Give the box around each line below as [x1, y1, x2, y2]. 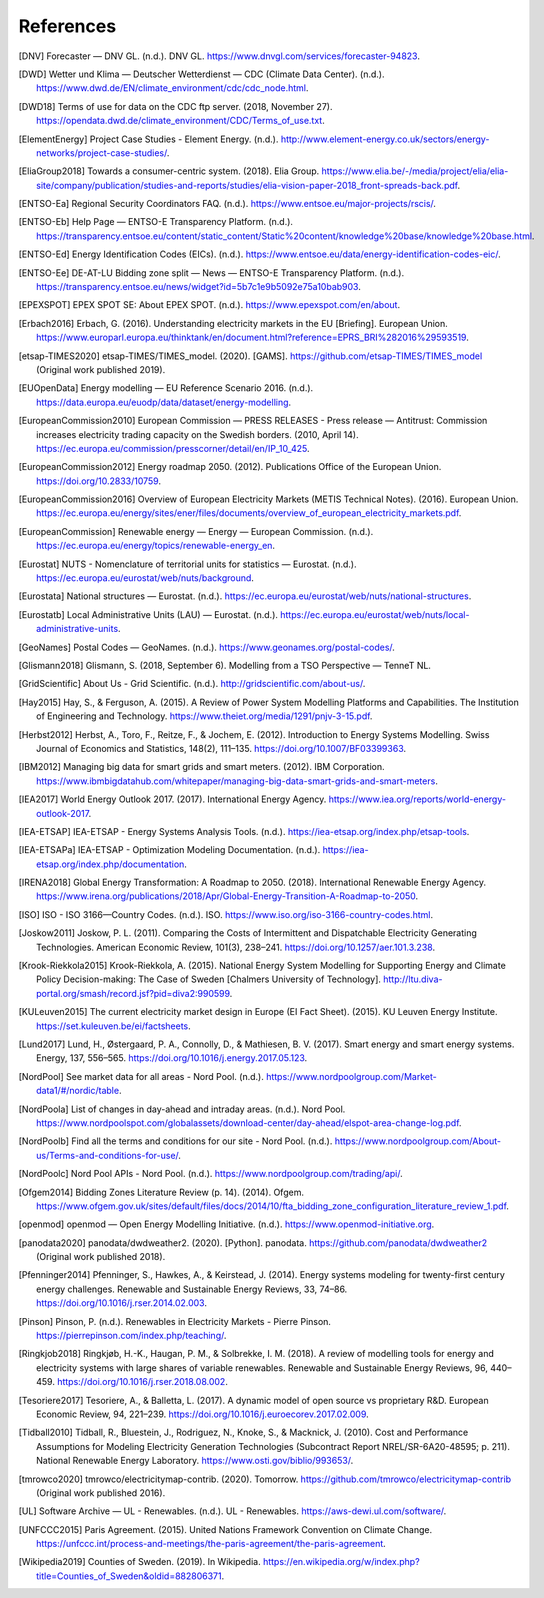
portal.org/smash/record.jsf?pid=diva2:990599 [36, 987, 230, 999]
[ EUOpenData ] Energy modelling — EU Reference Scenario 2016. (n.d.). [18, 382, 314, 394]
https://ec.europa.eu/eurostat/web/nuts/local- [280, 608, 470, 620]
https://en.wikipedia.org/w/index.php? [262, 1556, 420, 1568]
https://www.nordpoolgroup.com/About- [334, 1135, 502, 1147]
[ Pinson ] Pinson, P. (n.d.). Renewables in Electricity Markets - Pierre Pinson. [18, 1315, 332, 1327]
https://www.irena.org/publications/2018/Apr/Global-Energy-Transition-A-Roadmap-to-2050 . [36, 890, 419, 902]
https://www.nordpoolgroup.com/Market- [265, 1070, 437, 1082]
